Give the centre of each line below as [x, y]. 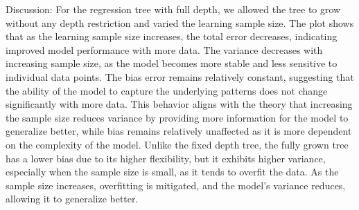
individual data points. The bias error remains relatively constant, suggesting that [180, 76]
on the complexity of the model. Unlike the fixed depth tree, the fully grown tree [177, 144]
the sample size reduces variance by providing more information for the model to [177, 117]
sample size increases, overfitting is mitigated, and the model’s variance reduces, [176, 185]
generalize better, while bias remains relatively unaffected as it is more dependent [179, 131]
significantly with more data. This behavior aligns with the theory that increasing [179, 104]
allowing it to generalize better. [72, 199]
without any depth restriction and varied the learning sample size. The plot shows [180, 22]
